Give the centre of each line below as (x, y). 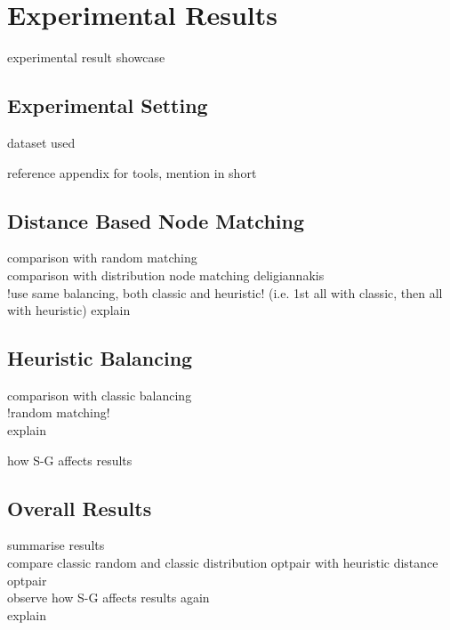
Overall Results (80, 508)
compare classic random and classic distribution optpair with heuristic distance (223, 563)
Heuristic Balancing (100, 358)
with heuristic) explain (69, 310)
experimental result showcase (86, 57)
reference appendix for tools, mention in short (132, 172)
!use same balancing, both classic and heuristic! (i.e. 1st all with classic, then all (225, 292)
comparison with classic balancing (100, 395)
